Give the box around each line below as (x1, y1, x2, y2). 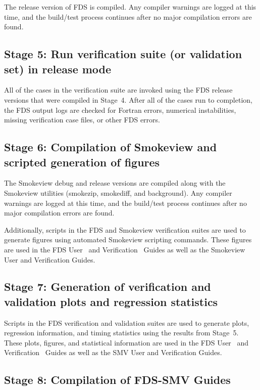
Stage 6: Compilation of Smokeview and (4, 139, 217, 155)
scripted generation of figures (4, 154, 160, 169)
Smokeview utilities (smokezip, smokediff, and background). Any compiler (4, 187, 232, 198)
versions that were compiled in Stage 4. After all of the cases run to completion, (4, 94, 252, 105)
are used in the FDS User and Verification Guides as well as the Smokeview (4, 244, 245, 254)
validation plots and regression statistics (4, 293, 218, 309)
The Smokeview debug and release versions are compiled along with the (4, 178, 226, 188)
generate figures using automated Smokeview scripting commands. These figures (4, 234, 252, 245)
